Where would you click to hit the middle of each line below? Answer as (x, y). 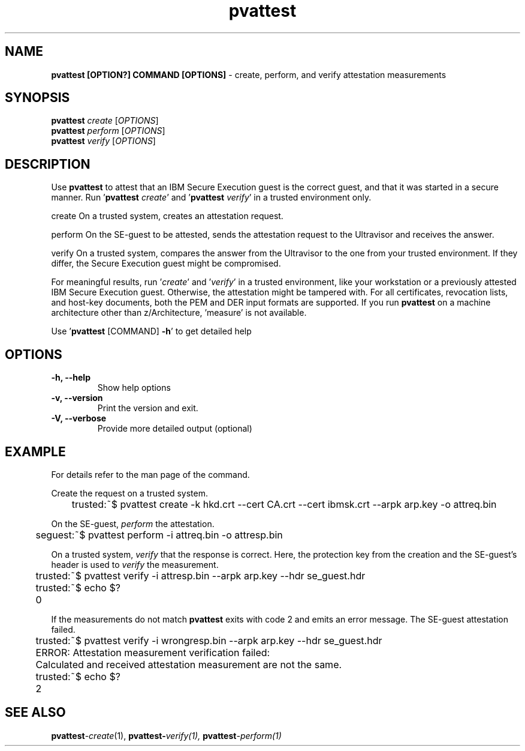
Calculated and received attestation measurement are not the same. (189, 664)
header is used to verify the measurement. (135, 564)
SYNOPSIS (37, 98)
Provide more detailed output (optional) (175, 429)
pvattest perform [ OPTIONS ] (108, 131)
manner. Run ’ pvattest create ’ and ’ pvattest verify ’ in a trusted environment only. (211, 198)
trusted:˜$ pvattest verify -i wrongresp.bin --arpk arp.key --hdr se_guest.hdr (209, 640)
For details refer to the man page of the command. (150, 474)
